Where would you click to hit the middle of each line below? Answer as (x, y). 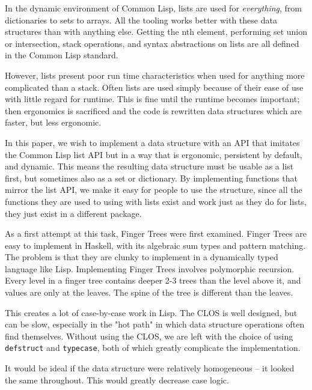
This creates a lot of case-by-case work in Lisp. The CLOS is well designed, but (151, 312)
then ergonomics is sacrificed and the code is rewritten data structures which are (153, 110)
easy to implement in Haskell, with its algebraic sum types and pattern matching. (155, 245)
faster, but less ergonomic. (53, 122)
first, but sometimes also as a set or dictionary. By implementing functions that (151, 178)
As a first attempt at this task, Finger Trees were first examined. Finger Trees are (156, 233)
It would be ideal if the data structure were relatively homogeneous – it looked (150, 368)
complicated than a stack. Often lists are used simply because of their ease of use (154, 87)
